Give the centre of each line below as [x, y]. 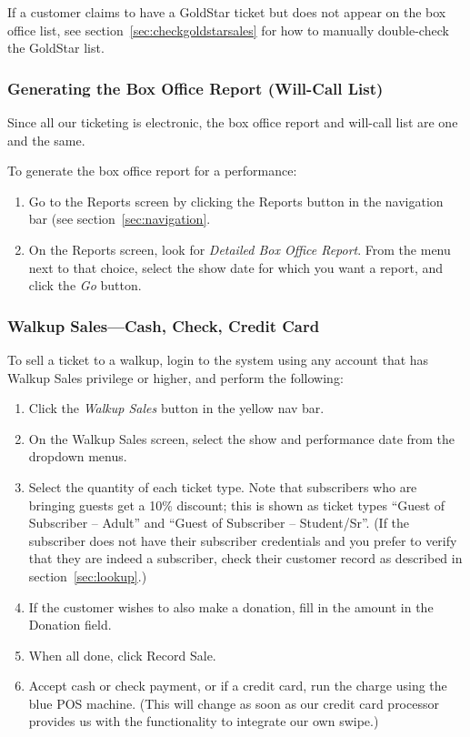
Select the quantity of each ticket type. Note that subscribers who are [223, 486]
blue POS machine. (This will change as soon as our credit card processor [234, 703]
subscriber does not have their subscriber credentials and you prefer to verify [243, 540]
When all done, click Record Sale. [122, 655]
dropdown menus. [78, 456]
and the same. [46, 140]
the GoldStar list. [56, 48]
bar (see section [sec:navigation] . [120, 219]
